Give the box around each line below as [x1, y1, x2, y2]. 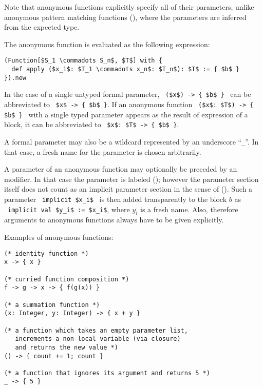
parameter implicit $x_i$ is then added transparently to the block [4, 194, 227, 204]
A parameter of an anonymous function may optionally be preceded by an [4, 163, 237, 174]
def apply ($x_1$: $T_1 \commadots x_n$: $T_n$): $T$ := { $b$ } [11, 66, 240, 73]
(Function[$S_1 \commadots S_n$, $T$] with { [4, 57, 162, 65]
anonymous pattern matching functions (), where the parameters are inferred [4, 11, 247, 22]
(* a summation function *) [4, 301, 100, 309]
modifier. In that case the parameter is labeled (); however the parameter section [4, 173, 259, 184]
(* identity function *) [4, 250, 89, 257]
